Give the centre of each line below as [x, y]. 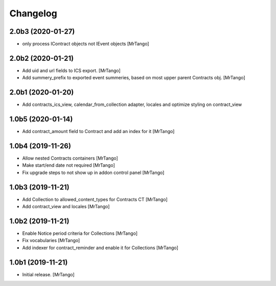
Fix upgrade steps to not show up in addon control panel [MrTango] [93, 172]
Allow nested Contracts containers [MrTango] [70, 158]
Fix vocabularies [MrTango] [51, 240]
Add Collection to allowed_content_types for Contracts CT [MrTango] [95, 199]
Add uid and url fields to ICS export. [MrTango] [72, 70]
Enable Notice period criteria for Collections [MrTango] [80, 233]
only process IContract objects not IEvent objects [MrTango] [86, 44]
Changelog [33, 13]
